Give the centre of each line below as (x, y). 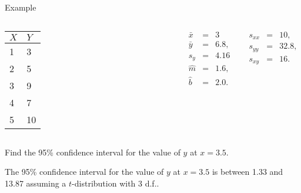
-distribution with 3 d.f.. (116, 183)
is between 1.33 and (248, 172)
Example (21, 7)
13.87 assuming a (36, 183)
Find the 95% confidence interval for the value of (93, 152)
